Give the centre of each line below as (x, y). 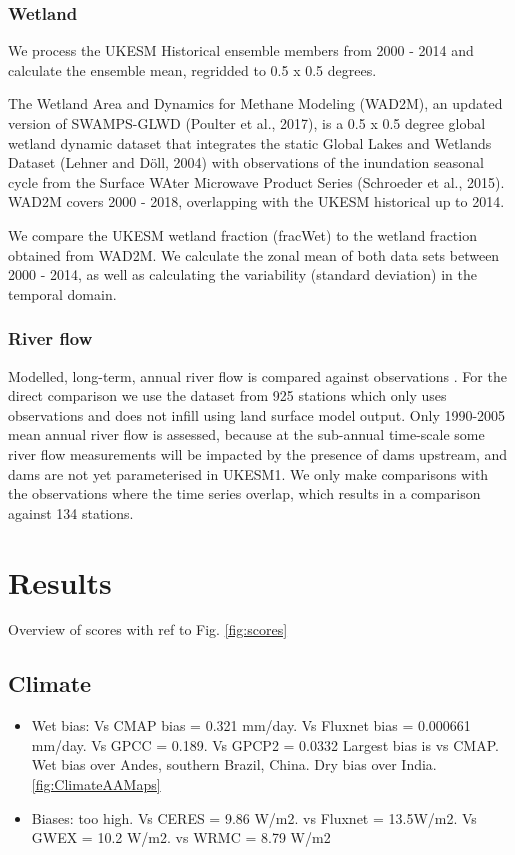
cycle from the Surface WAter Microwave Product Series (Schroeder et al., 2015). (256, 181)
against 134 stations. (71, 512)
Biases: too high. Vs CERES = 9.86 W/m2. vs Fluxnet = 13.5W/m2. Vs (254, 817)
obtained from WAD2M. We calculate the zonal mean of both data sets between (254, 254)
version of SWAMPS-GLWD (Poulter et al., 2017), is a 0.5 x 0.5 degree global (247, 123)
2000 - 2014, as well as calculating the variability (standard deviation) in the (242, 274)
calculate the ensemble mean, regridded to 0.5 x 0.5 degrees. (192, 69)
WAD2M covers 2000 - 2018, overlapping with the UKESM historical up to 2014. (256, 201)
